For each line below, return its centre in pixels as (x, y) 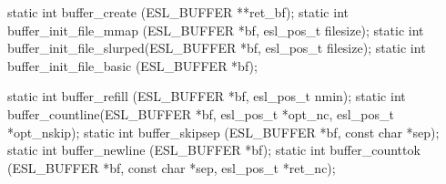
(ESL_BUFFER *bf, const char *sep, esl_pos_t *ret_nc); (172, 167)
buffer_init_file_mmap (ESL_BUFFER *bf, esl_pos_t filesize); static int (216, 30)
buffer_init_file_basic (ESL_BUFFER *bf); (132, 65)
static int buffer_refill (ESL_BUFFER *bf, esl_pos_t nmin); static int (207, 96)
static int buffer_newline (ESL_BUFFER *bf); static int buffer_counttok (214, 150)
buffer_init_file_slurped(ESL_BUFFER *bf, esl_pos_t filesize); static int (217, 48)
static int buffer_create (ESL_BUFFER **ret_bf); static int (178, 12)
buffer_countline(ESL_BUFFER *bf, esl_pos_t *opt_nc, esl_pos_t (201, 113)
